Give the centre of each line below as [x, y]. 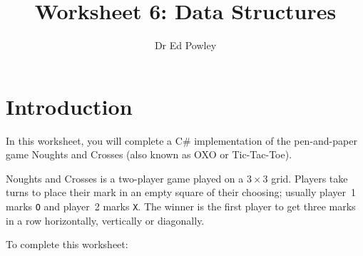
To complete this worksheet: [67, 244]
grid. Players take [310, 178]
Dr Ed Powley [185, 45]
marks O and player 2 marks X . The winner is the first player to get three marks [181, 206]
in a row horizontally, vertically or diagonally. [105, 220]
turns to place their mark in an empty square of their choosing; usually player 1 [181, 192]
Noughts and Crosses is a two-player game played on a [125, 178]
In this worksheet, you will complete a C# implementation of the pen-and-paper [181, 140]
